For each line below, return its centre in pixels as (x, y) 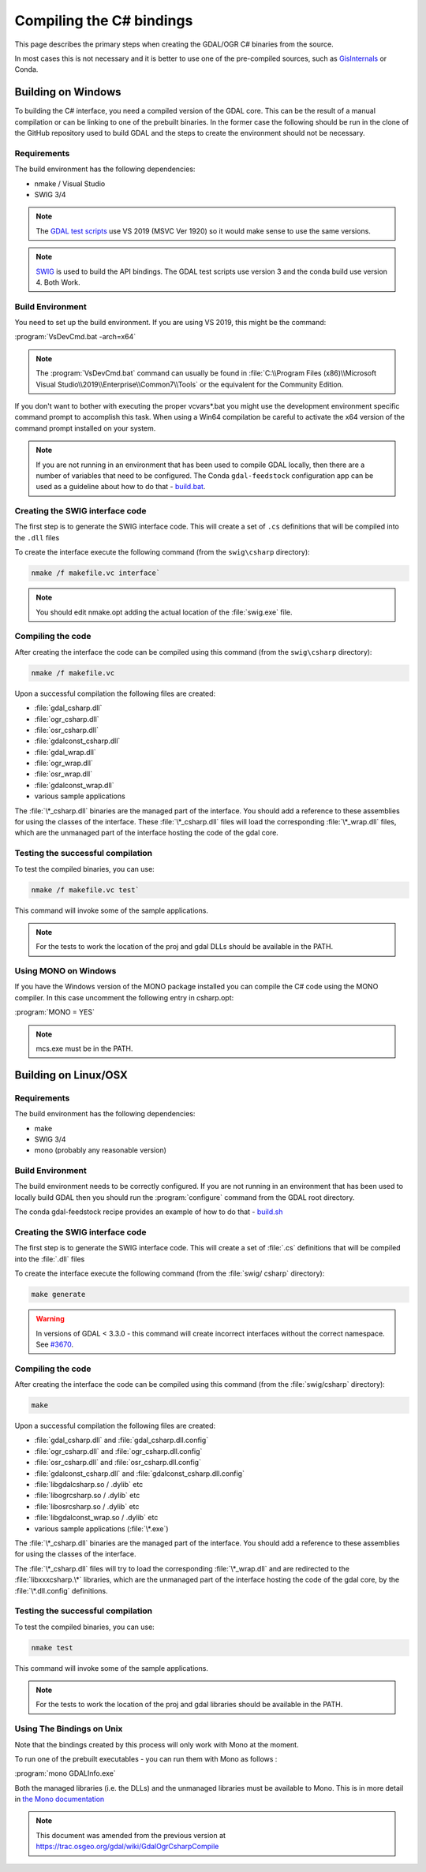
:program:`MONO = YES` (54, 1012)
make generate (58, 1295)
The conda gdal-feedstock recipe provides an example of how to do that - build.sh (149, 1212)
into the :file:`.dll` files (50, 1259)
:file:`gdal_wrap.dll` (65, 752)
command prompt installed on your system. (85, 428)
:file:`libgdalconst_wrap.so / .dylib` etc (96, 1518)
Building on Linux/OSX (71, 1075)
